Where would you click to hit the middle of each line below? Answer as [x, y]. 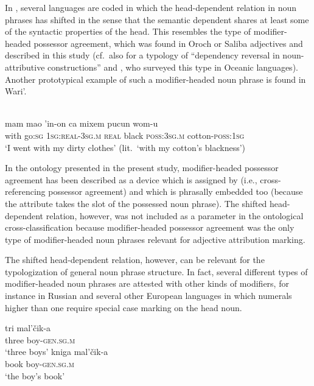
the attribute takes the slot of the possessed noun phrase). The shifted [136, 203]
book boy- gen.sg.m [40, 364]
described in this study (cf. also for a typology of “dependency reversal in [142, 55]
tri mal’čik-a [28, 328]
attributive [25, 67]
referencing [25, 191]
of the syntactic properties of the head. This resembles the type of [128, 31]
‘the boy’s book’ [35, 375]
